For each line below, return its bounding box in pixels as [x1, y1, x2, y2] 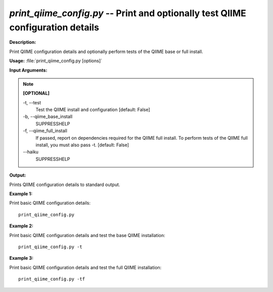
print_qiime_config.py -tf [18, 276, 85, 282]
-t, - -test [23, 99, 41, 105]
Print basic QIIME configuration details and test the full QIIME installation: [9, 264, 162, 270]
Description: [9, 39, 36, 45]
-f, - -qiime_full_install [23, 128, 68, 134]
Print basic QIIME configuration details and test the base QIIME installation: [9, 232, 165, 238]
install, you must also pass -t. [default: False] [35, 142, 129, 148]
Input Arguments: [9, 67, 48, 73]
